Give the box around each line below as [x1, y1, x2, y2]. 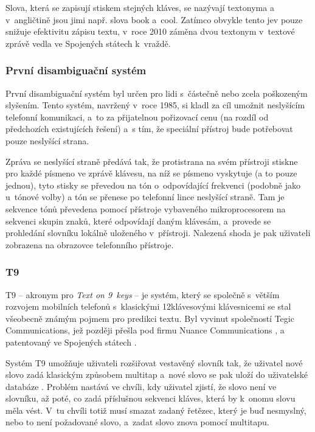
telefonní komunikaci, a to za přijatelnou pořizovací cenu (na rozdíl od [5, 110, 269, 123]
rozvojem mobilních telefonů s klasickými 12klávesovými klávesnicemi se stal [5, 300, 291, 313]
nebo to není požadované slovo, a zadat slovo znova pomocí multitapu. [5, 416, 269, 428]
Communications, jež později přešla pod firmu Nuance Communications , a [5, 324, 285, 336]
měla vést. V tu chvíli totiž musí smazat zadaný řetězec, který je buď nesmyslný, [5, 403, 306, 416]
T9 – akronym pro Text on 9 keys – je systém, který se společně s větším [5, 288, 280, 301]
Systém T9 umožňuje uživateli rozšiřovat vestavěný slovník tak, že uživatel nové [5, 356, 303, 369]
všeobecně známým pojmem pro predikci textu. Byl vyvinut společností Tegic [5, 312, 294, 324]
